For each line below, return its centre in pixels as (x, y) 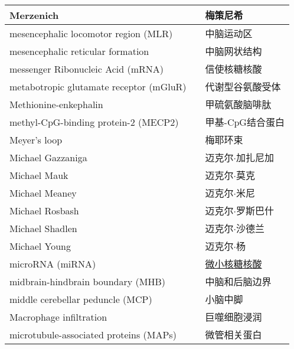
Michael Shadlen (43, 228)
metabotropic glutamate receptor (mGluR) (98, 86)
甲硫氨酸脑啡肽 (238, 104)
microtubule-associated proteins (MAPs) (93, 334)
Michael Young (40, 246)
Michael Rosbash (44, 210)
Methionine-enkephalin (56, 104)
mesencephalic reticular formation (79, 51)
